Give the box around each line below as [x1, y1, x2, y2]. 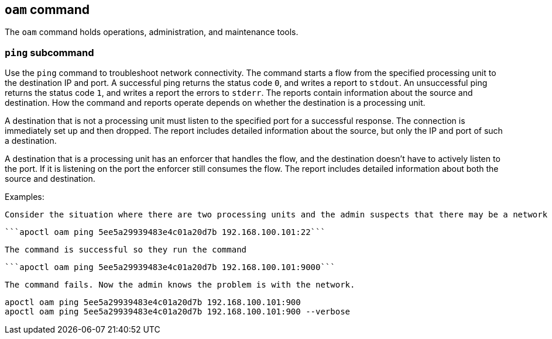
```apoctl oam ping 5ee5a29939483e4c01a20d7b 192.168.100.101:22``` [5, 227, 325, 237]
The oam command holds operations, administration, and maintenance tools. [5, 27, 299, 37]
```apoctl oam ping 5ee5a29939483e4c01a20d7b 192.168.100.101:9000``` [5, 262, 335, 272]
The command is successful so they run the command [5, 245, 247, 255]
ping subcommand [5, 46, 94, 58]
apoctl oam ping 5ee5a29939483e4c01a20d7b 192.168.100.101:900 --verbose [5, 307, 351, 317]
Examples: [5, 192, 44, 202]
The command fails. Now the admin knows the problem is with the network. [5, 280, 355, 290]
